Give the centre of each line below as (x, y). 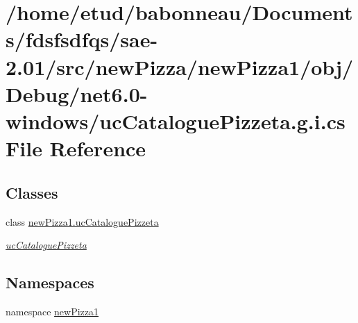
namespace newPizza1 (52, 311)
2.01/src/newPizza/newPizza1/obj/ (180, 66)
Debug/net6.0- (77, 93)
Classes (32, 192)
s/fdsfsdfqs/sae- (82, 39)
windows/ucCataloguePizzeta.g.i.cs (176, 121)
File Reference (76, 148)
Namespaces (50, 282)
